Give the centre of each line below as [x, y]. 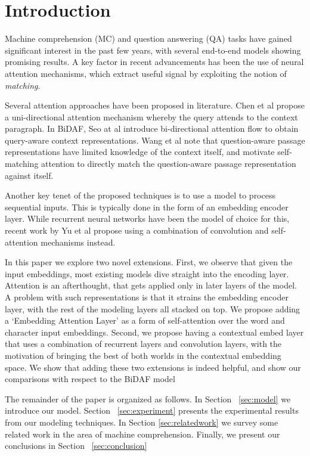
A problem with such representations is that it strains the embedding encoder [147, 297]
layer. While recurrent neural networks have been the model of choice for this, [147, 218]
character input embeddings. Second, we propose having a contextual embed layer [154, 332]
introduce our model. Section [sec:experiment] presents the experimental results [152, 410]
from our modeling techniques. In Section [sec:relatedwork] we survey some [142, 422]
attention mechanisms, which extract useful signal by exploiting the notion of [146, 73]
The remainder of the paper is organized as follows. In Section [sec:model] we [148, 398]
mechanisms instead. [78, 242]
